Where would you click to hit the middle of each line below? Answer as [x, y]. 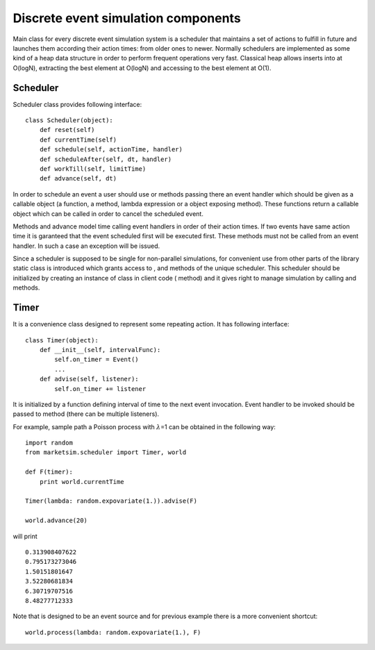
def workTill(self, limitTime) [93, 169]
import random [49, 443]
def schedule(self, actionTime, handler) [111, 150]
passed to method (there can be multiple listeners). [86, 414]
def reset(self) [67, 130]
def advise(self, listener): [89, 379]
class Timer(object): [62, 340]
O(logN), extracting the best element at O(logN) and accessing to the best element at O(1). [142, 68]
